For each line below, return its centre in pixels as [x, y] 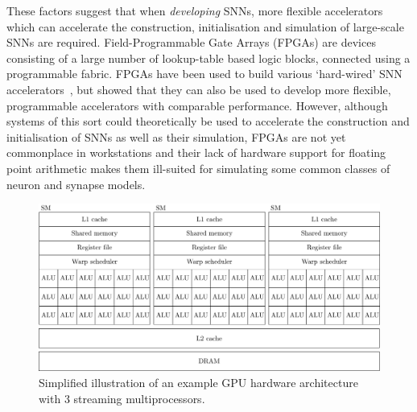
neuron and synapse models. [76, 184]
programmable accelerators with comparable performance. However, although [197, 105]
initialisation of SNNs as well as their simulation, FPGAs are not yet [176, 136]
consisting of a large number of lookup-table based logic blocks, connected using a [208, 58]
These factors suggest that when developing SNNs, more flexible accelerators [195, 10]
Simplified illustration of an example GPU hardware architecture [198, 382]
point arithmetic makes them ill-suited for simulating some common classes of [198, 168]
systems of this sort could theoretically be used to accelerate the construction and [208, 121]
